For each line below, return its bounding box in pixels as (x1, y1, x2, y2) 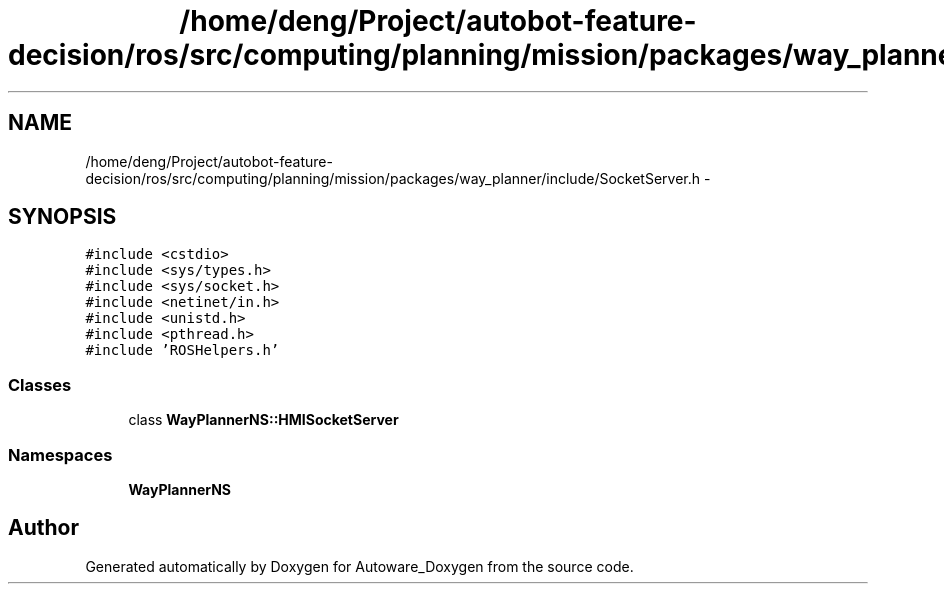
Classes (8, 374, 72, 395)
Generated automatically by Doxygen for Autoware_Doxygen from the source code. (85, 557, 634, 575)
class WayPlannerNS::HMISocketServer (128, 411, 399, 429)
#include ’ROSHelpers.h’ (85, 342, 280, 359)
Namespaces (8, 444, 113, 465)
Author (8, 515, 79, 541)
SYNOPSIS (8, 204, 117, 230)
